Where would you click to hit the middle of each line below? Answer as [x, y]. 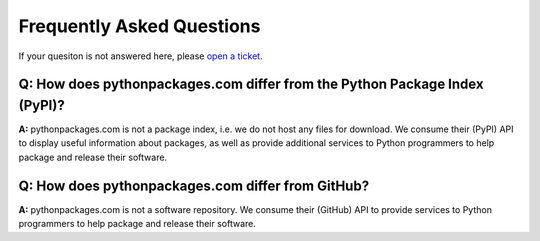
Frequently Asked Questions [139, 26]
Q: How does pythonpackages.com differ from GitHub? [194, 185]
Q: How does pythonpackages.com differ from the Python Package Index [251, 84]
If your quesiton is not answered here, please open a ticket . [141, 56]
